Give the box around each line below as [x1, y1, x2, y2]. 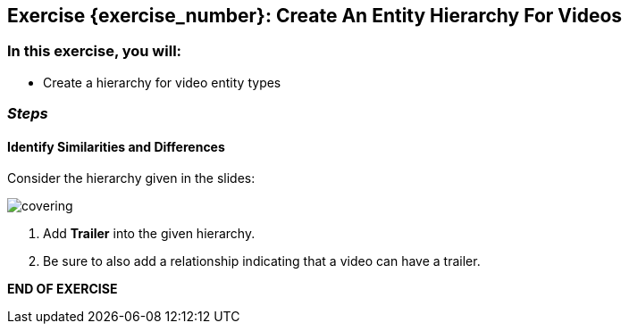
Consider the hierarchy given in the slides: [7, 170, 256, 186]
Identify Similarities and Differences [7, 138, 225, 154]
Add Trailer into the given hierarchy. [43, 226, 256, 242]
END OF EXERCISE [7, 281, 118, 297]
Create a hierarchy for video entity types [43, 74, 281, 90]
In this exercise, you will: [7, 42, 182, 61]
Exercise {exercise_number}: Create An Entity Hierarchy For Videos [7, 4, 623, 27]
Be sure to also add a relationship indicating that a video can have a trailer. [43, 253, 481, 269]
